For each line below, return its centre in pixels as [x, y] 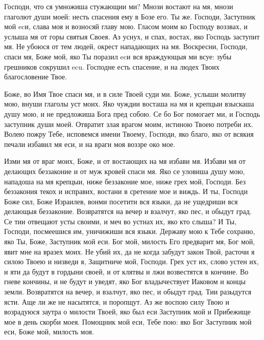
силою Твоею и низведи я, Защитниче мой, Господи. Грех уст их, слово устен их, [131, 261]
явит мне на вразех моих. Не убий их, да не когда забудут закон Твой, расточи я [129, 251]
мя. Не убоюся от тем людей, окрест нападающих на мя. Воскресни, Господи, [126, 46]
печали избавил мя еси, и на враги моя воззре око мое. [90, 144]
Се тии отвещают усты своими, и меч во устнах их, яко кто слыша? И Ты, [121, 221]
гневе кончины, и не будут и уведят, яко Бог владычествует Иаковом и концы [125, 281]
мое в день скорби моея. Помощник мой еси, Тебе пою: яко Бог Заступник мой [128, 321]
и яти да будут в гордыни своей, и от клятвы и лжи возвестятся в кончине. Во [126, 271]
